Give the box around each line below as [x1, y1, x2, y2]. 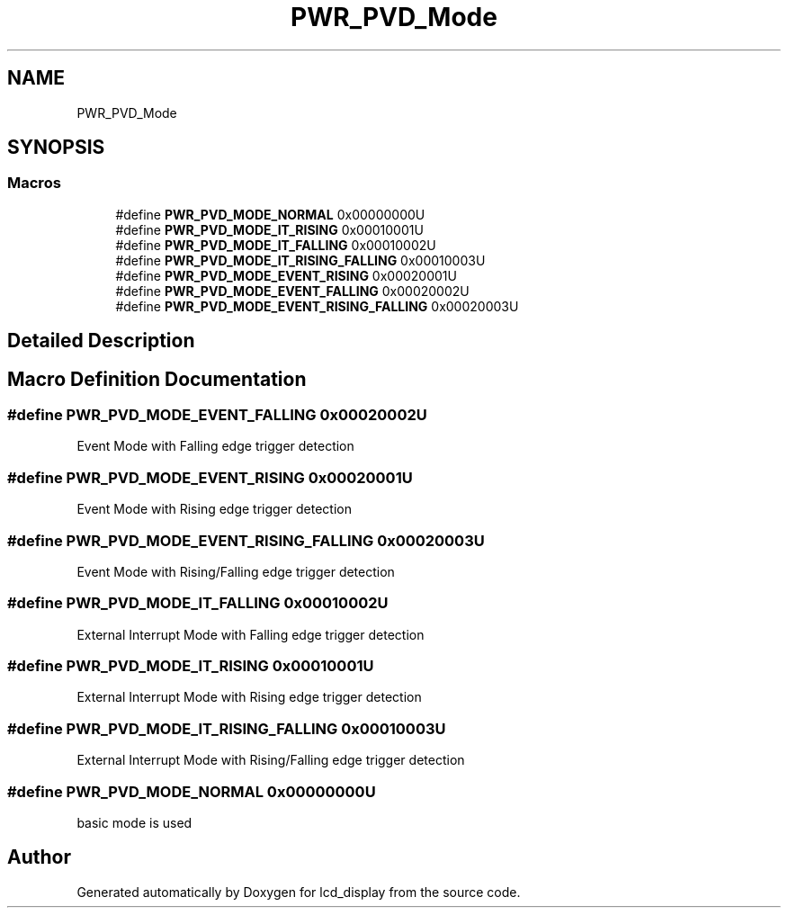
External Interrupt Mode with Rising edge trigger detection [76, 689, 422, 705]
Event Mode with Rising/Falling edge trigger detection [76, 563, 395, 579]
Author [7, 846, 71, 869]
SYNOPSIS [7, 136, 105, 159]
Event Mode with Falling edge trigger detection [76, 438, 354, 454]
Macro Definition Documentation [7, 367, 307, 390]
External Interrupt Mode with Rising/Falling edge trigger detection [76, 752, 465, 768]
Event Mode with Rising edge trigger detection [76, 501, 352, 517]
